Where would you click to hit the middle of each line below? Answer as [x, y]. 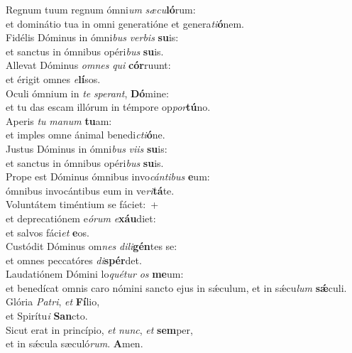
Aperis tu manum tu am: [59, 120]
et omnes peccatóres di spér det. [74, 260]
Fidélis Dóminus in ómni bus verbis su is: [92, 37]
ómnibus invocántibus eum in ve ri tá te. [90, 190]
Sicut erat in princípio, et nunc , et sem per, [99, 329]
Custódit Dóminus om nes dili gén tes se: [92, 246]
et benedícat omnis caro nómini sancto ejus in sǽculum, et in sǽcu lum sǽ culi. [176, 287]
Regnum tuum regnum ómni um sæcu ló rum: [101, 9]
